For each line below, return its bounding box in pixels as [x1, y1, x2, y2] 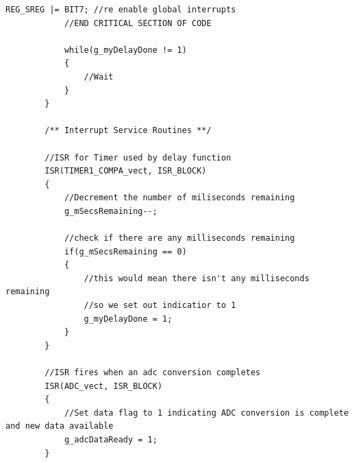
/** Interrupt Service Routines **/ [45, 126, 212, 136]
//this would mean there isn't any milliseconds [84, 273, 309, 283]
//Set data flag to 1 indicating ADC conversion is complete [64, 407, 349, 418]
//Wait [84, 71, 114, 82]
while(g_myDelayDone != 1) [64, 45, 187, 55]
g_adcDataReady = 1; [64, 435, 157, 444]
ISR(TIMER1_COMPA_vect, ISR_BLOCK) [45, 166, 207, 176]
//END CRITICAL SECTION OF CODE [64, 18, 212, 28]
